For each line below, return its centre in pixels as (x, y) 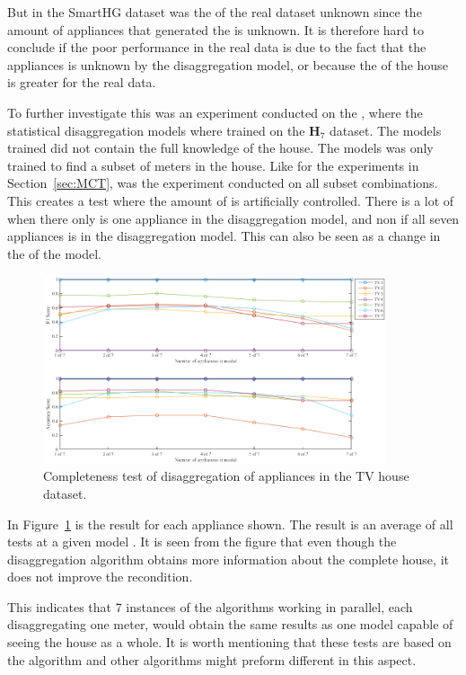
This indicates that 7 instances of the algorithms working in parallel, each (210, 606)
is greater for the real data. (82, 82)
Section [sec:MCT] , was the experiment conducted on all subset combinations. (223, 183)
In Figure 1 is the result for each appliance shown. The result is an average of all (230, 524)
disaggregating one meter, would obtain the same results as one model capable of (230, 624)
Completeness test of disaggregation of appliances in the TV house (226, 476)
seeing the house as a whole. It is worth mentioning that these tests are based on (229, 642)
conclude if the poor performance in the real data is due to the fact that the (217, 47)
